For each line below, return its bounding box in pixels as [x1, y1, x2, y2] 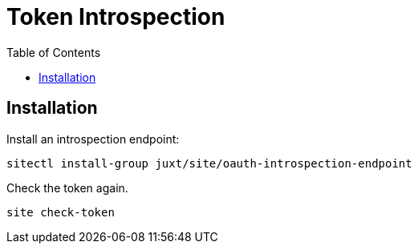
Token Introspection [6, 3, 225, 30]
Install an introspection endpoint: [6, 131, 180, 146]
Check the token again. [6, 180, 128, 195]
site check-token [6, 205, 115, 219]
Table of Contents [6, 45, 101, 59]
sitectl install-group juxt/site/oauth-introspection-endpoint [6, 156, 412, 170]
